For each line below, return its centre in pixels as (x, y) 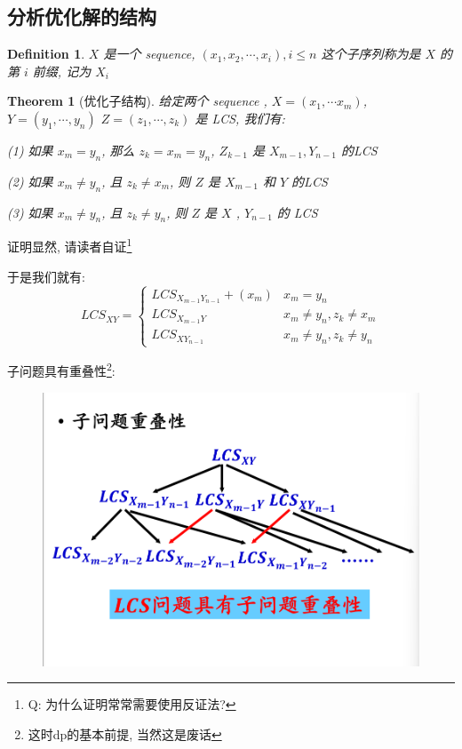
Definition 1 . (46, 54)
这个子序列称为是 (371, 54)
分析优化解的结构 (82, 16)
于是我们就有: (46, 276)
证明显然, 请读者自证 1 (70, 245)
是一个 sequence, (149, 54)
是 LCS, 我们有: (240, 118)
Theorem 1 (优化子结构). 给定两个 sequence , (137, 101)
